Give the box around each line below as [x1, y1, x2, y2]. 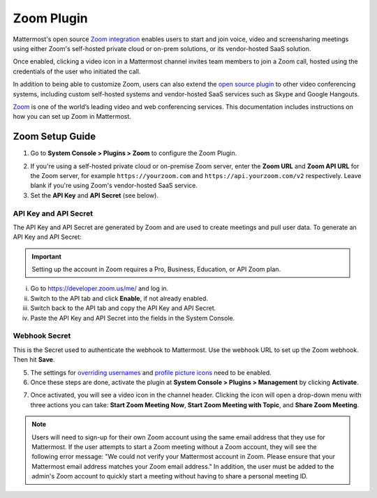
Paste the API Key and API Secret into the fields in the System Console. [30, 314, 235, 322]
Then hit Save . [13, 356, 55, 364]
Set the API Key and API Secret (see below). [30, 191, 158, 199]
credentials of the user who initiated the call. [13, 67, 141, 75]
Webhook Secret [13, 331, 71, 341]
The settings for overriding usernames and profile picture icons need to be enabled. [30, 368, 272, 376]
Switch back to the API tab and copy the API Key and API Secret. [30, 304, 216, 312]
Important [31, 252, 62, 261]
